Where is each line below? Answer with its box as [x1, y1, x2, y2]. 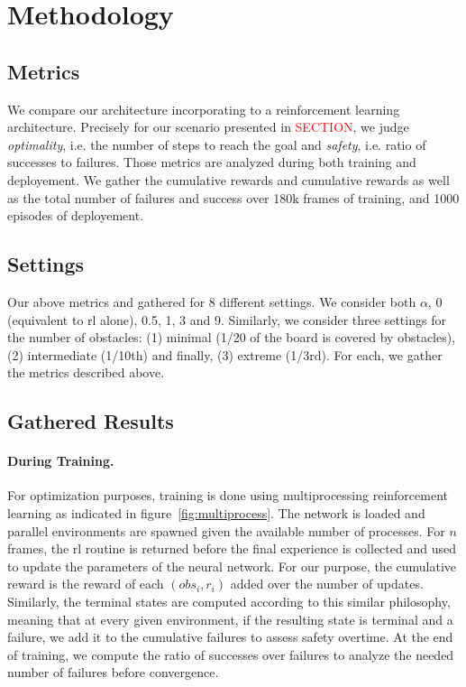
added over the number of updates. [230, 574, 424, 593]
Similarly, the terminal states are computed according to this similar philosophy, [7, 592, 451, 611]
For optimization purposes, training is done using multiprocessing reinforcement [7, 486, 448, 505]
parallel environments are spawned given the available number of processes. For [7, 521, 445, 540]
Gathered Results [7, 407, 174, 435]
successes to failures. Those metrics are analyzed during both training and [7, 153, 416, 172]
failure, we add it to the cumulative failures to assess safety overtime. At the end [7, 627, 453, 646]
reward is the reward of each [7, 574, 164, 593]
